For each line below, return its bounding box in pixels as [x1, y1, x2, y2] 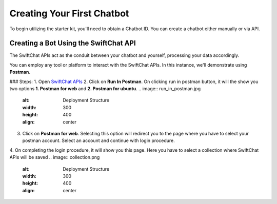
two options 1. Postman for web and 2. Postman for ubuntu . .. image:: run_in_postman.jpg [9, 86, 201, 92]
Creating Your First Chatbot [9, 8, 129, 19]
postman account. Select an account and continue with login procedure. [22, 137, 175, 144]
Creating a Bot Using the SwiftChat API [9, 39, 136, 48]
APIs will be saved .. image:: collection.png [9, 154, 100, 160]
